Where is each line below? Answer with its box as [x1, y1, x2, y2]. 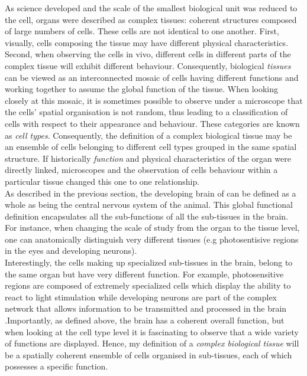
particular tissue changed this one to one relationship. [5, 175, 200, 187]
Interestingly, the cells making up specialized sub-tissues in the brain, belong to [5, 256, 293, 269]
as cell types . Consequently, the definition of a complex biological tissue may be [5, 129, 292, 141]
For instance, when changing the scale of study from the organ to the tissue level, [5, 221, 300, 234]
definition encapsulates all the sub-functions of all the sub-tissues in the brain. [5, 210, 289, 222]
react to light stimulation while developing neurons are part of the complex [5, 290, 277, 303]
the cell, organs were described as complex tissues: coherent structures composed [5, 13, 297, 25]
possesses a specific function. [5, 360, 108, 372]
